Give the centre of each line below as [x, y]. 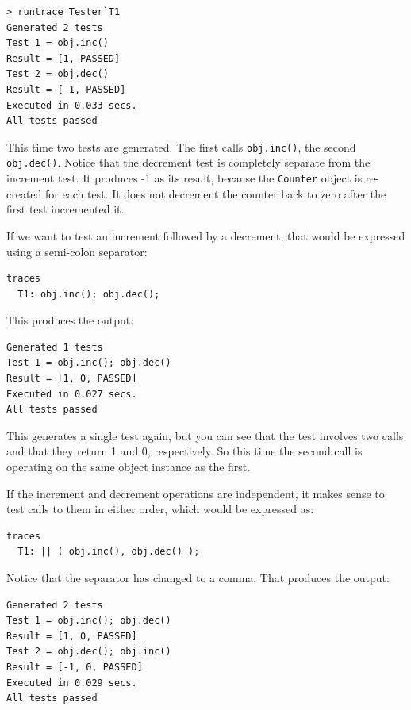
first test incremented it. [65, 209]
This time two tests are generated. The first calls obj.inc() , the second [181, 146]
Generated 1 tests [55, 347]
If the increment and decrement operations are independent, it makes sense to [196, 493]
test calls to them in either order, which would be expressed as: [160, 509]
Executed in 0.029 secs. [72, 683]
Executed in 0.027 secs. [72, 394]
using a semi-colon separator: [77, 251]
